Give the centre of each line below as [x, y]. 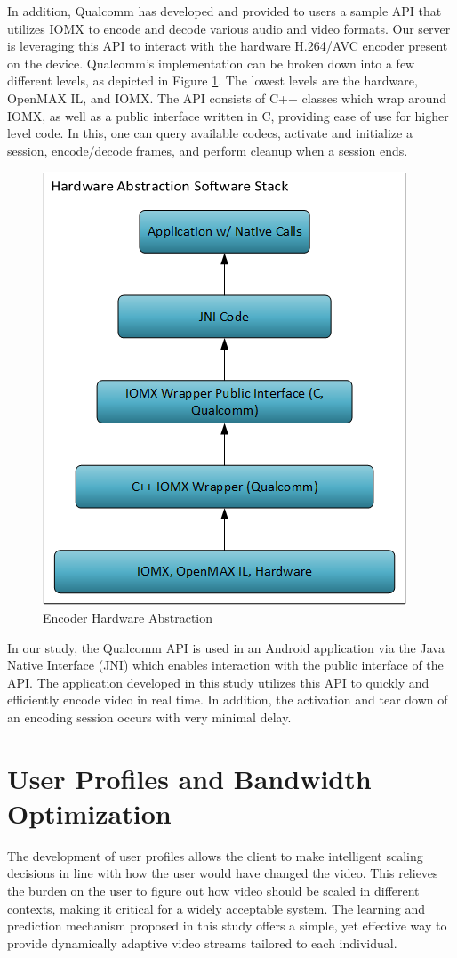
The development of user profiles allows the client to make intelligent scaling [215, 855]
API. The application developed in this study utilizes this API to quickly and [218, 682]
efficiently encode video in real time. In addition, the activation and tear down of [228, 700]
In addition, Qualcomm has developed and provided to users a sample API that [224, 11]
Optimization [89, 813]
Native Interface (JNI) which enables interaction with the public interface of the [225, 665]
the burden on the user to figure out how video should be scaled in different [213, 890]
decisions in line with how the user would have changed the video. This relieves [223, 873]
